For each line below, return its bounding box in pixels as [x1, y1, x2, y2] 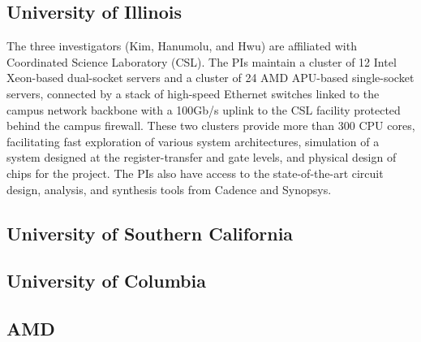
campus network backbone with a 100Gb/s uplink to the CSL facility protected [6, 101, 401, 118]
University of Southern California [6, 220, 294, 245]
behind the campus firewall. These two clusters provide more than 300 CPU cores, [6, 117, 415, 134]
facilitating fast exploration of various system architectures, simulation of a [6, 132, 380, 149]
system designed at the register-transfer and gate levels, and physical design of [6, 149, 397, 166]
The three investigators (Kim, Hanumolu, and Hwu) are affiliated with [6, 37, 357, 54]
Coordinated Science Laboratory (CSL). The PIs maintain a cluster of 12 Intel [6, 53, 397, 70]
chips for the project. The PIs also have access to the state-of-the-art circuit [6, 164, 384, 181]
